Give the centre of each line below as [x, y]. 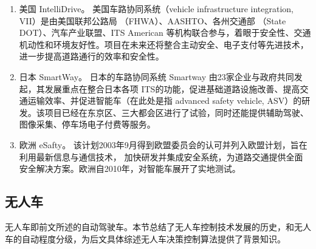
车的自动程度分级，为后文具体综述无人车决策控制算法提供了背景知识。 [145, 238]
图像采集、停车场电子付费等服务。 [87, 124]
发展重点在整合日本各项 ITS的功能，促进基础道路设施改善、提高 [172, 88]
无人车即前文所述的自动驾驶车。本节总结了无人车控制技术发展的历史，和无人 [158, 226]
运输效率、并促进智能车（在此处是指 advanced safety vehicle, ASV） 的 [165, 101]
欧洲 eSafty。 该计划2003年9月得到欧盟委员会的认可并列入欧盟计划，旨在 [163, 144]
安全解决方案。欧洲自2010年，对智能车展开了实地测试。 [130, 169]
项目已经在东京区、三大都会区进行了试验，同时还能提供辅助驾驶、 [177, 112]
